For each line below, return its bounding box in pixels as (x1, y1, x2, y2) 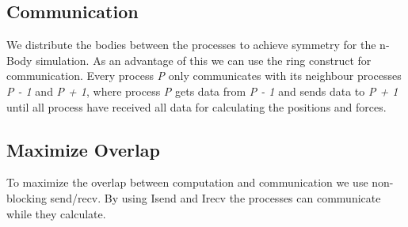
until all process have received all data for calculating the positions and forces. (6, 98, 387, 115)
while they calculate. (6, 205, 106, 221)
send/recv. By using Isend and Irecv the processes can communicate (50, 189, 381, 206)
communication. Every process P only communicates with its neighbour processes (6, 67, 402, 84)
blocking (6, 189, 47, 206)
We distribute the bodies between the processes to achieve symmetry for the (6, 36, 376, 53)
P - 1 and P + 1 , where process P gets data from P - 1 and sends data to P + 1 (6, 82, 398, 99)
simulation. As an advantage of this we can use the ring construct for (36, 51, 372, 68)
